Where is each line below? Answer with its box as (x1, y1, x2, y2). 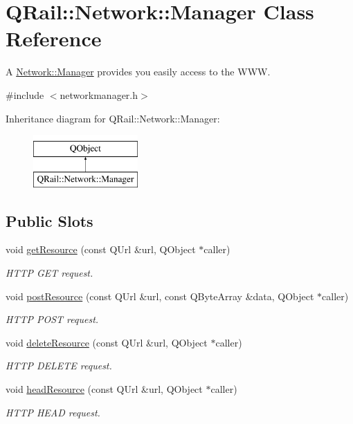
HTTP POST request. (6, 312, 99, 326)
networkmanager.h (60, 87, 138, 102)
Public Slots (6, 210, 93, 231)
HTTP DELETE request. (6, 358, 112, 373)
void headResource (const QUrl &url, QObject (6, 382, 203, 396)
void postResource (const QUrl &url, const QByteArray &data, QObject (6, 288, 314, 303)
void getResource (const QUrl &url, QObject (6, 242, 196, 257)
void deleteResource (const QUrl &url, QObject (6, 335, 208, 349)
